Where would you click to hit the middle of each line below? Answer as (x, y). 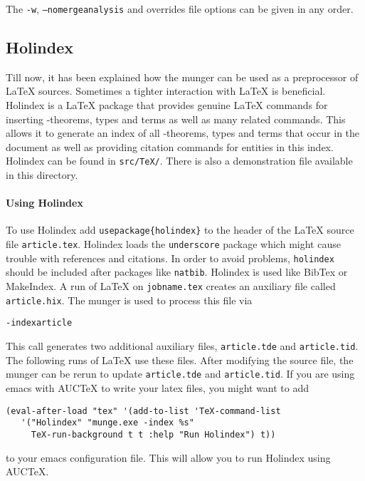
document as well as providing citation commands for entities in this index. (170, 146)
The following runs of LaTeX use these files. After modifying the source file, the (180, 360)
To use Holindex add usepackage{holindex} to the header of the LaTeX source (180, 230)
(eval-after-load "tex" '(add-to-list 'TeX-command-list (143, 411)
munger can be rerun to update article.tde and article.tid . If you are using (180, 374)
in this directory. (42, 175)
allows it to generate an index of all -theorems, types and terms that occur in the (183, 133)
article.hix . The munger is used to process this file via (129, 300)
